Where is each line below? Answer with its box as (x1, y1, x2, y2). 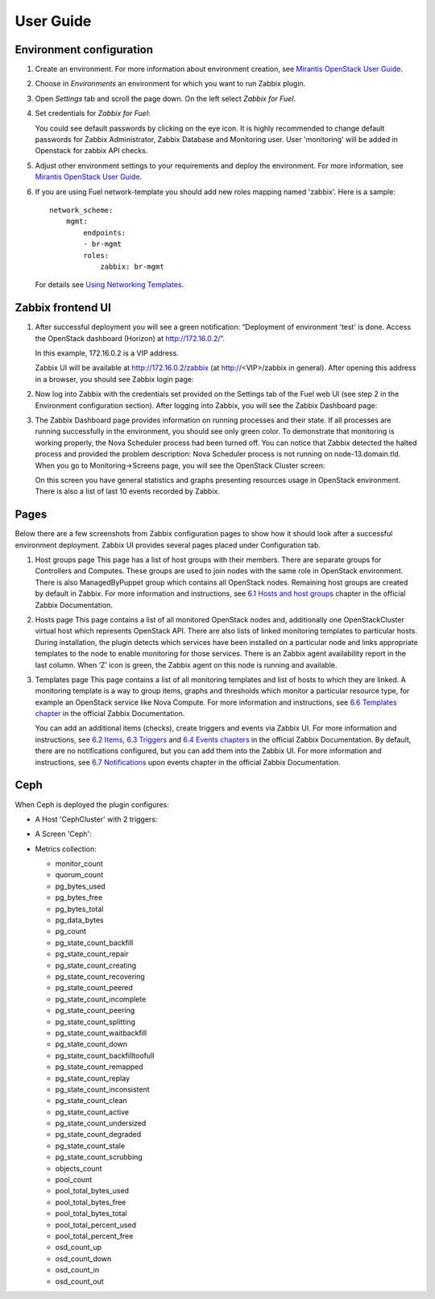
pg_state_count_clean (55, 1096, 128, 1105)
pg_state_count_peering (55, 1005, 135, 1015)
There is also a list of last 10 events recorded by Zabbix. (35, 486, 221, 496)
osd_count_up (55, 1243, 102, 1252)
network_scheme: (49, 206, 114, 214)
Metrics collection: (35, 843, 97, 854)
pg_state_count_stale (55, 1141, 125, 1151)
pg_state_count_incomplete (55, 994, 147, 1004)
